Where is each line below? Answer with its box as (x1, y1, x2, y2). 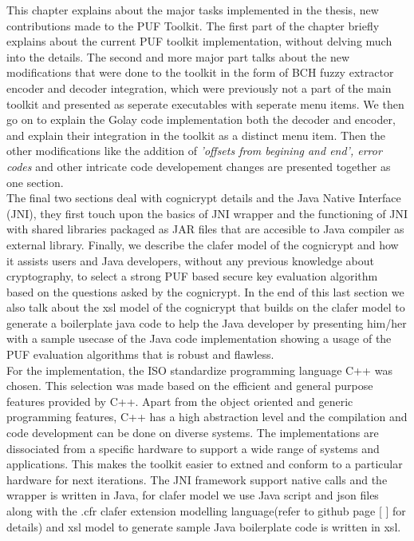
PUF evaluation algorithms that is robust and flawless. (6, 346, 274, 363)
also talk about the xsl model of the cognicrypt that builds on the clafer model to (6, 299, 405, 316)
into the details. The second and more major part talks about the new (6, 48, 350, 65)
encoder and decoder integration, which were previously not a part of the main (6, 79, 392, 96)
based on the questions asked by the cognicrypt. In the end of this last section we (6, 283, 404, 300)
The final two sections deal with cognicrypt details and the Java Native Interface (6, 189, 401, 206)
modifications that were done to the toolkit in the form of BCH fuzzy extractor (6, 64, 394, 81)
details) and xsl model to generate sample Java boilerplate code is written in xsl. (6, 518, 401, 535)
